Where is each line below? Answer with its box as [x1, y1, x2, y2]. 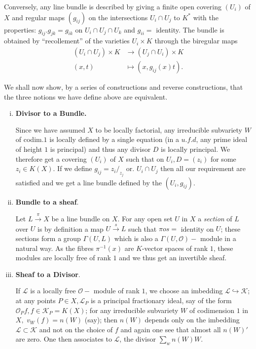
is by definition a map [37, 223, 104, 234]
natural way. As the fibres [15, 243, 94, 253]
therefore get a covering [15, 153, 87, 164]
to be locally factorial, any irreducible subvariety [95, 124, 242, 135]
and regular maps [12, 12, 65, 22]
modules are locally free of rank [15, 252, 111, 263]
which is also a [114, 233, 158, 244]
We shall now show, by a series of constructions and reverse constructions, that [4, 82, 243, 92]
